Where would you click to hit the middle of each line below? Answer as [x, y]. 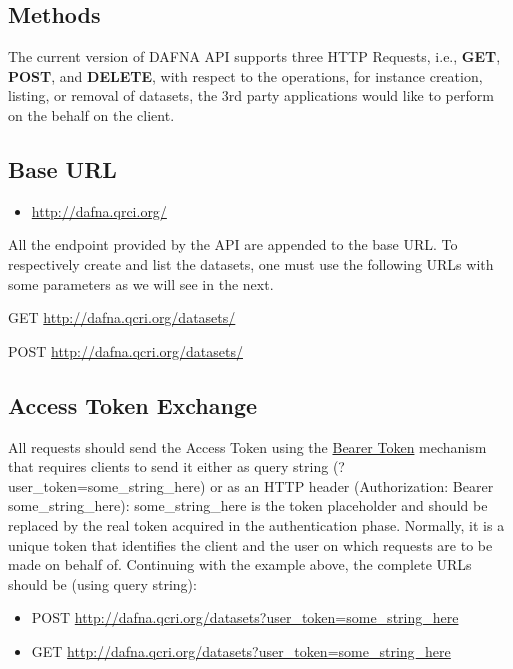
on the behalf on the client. [91, 114]
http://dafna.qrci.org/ [99, 210]
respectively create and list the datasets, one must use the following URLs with [251, 263]
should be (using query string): [102, 583]
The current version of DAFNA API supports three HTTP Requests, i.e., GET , [254, 56]
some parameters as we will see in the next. [141, 283]
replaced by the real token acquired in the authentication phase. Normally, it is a [256, 524]
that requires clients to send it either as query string [168, 466]
